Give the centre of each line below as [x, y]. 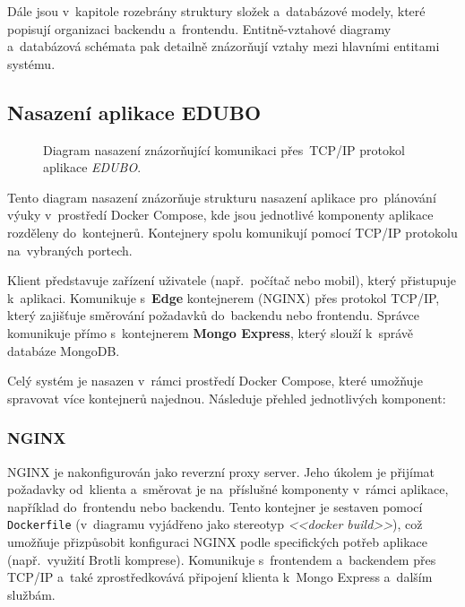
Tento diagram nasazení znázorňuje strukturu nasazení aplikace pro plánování [222, 197]
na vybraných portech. [70, 250]
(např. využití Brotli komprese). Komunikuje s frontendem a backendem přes [222, 559]
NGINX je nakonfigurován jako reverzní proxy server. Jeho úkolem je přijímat [221, 471]
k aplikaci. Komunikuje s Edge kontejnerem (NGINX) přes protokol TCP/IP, [224, 297]
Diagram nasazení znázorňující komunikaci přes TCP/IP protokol [224, 149]
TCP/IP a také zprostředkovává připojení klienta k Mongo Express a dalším [220, 577]
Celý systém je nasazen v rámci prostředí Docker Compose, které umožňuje [215, 381]
